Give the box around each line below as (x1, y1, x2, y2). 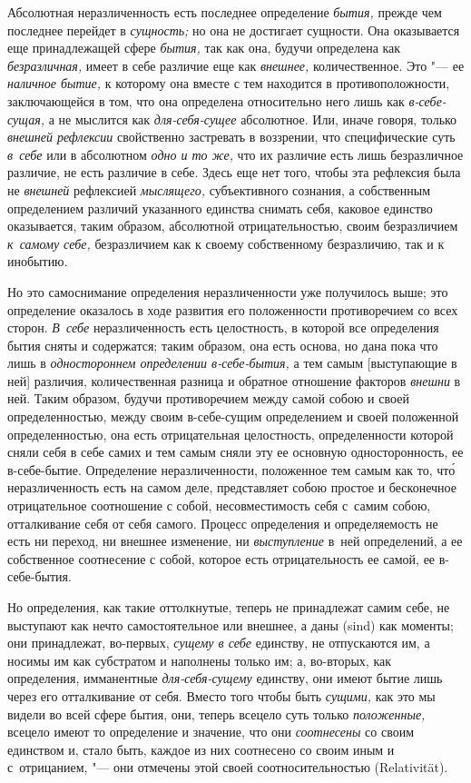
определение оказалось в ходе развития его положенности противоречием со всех (7, 300, 458, 319)
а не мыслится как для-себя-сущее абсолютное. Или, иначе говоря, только (48, 109, 457, 128)
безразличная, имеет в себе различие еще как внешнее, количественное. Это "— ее (7, 55, 465, 74)
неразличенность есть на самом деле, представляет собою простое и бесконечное (7, 478, 456, 497)
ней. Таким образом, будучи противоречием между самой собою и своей (7, 389, 409, 408)
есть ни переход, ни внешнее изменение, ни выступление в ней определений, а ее (7, 531, 463, 550)
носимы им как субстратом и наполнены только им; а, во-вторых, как (7, 650, 391, 669)
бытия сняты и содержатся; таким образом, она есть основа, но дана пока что (7, 335, 438, 354)
